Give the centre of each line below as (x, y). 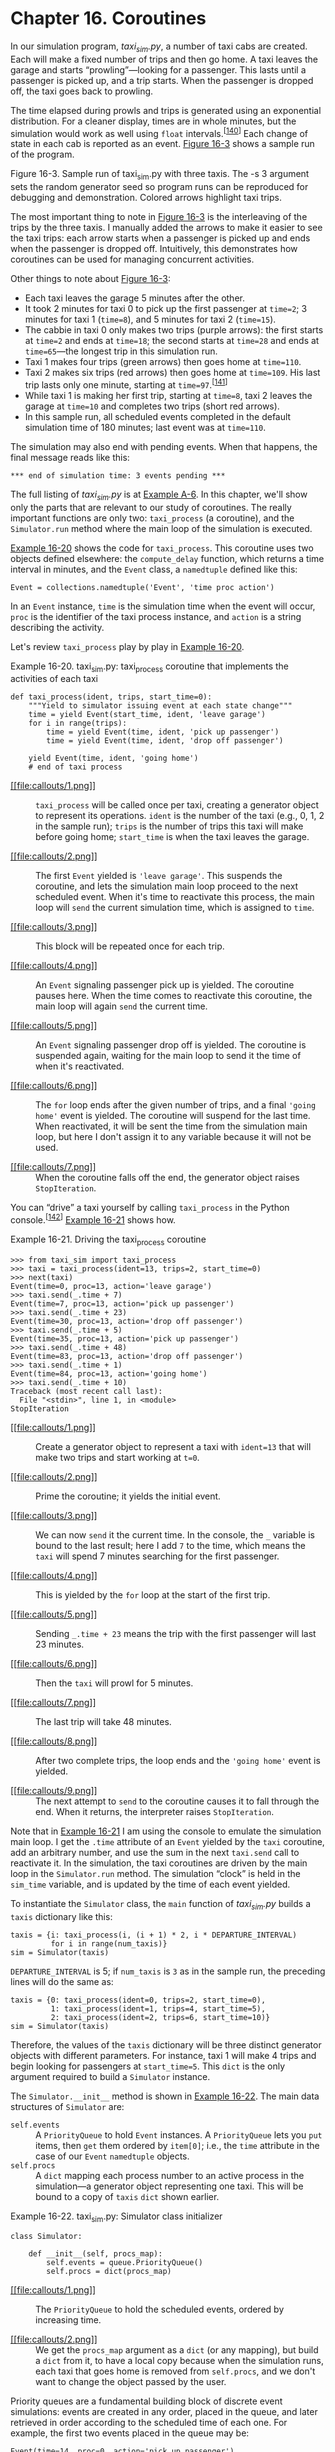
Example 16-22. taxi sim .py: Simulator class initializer (116, 2217)
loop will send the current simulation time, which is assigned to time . (175, 908)
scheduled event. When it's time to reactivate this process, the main (175, 897)
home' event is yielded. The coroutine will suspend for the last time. (173, 1116)
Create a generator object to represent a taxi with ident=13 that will (173, 1446)
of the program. (42, 154)
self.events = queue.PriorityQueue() (124, 2263)
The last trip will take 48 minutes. (103, 1721)
